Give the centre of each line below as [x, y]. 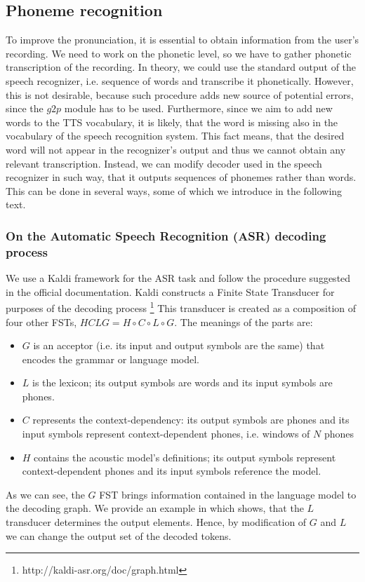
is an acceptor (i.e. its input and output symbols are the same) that [179, 345]
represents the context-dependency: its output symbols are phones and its [191, 420]
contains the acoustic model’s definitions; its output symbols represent [185, 457]
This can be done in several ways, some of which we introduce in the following [174, 190]
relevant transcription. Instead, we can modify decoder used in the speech [164, 163]
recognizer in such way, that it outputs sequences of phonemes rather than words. [181, 177]
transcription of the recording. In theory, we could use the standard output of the [181, 67]
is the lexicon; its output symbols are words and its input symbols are [182, 383]
